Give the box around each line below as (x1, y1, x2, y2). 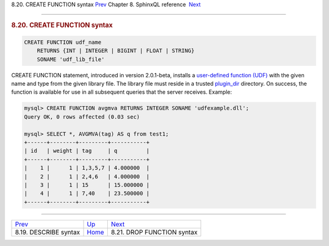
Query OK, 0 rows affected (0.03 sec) (24, 113, 140, 120)
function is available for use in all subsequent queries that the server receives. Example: (11, 88, 232, 96)
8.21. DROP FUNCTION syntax (110, 228, 198, 236)
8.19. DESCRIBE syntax (15, 228, 80, 236)
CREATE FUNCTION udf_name (24, 38, 102, 46)
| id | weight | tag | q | (24, 147, 150, 155)
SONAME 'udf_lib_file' (37, 55, 105, 63)
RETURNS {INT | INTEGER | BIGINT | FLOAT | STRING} (37, 47, 195, 54)
